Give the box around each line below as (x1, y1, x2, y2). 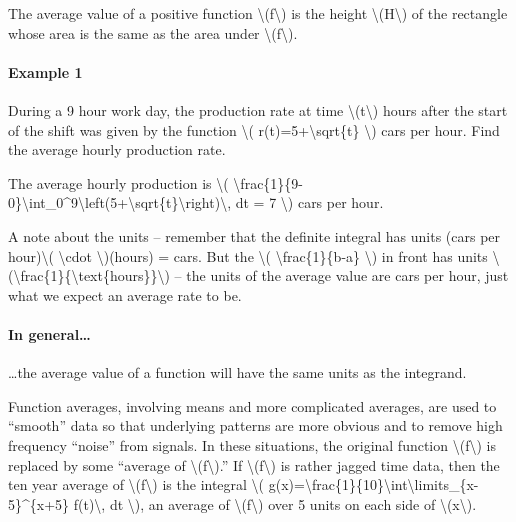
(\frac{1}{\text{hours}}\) (8, 265, 170, 286)
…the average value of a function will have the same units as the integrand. (8, 362, 467, 383)
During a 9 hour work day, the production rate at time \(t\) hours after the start (8, 99, 508, 120)
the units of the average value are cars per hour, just (186, 265, 509, 286)
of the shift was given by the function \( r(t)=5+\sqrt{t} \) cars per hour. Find (8, 119, 500, 140)
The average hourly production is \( (8, 172, 229, 193)
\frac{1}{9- (233, 172, 304, 193)
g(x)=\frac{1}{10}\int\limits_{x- (268, 474, 479, 495)
